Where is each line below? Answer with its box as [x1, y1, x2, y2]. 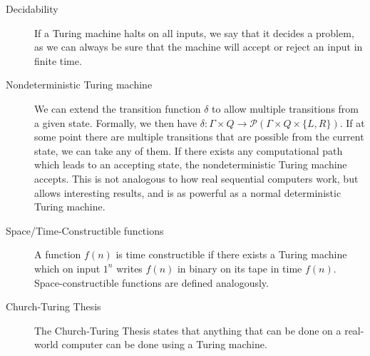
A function [34, 247, 81, 262]
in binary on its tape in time [177, 260, 302, 275]
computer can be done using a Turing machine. [61, 337, 267, 352]
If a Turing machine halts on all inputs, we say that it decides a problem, [34, 25, 354, 40]
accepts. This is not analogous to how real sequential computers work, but [34, 171, 359, 185]
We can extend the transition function [34, 101, 201, 116]
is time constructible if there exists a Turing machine [115, 247, 347, 262]
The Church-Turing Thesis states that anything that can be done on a [34, 322, 341, 337]
